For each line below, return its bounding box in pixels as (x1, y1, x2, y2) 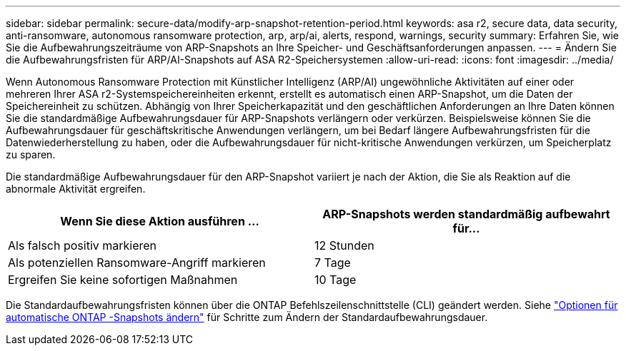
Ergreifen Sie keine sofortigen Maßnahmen (8, 273, 238, 287)
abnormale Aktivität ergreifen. (6, 183, 146, 195)
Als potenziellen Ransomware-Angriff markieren (8, 255, 266, 270)
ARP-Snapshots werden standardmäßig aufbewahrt (322, 207, 610, 221)
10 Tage (314, 273, 357, 287)
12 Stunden (314, 238, 374, 253)
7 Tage (314, 255, 351, 270)
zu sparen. (6, 148, 56, 161)
